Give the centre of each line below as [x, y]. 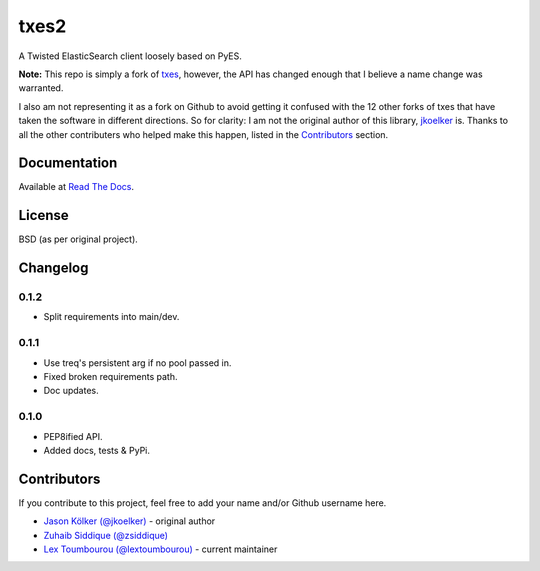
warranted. [41, 88]
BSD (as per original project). [78, 239]
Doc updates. [71, 391]
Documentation [68, 163]
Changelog [53, 268]
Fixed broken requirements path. [110, 376]
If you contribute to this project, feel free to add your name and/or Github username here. [202, 502]
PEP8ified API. [73, 436]
